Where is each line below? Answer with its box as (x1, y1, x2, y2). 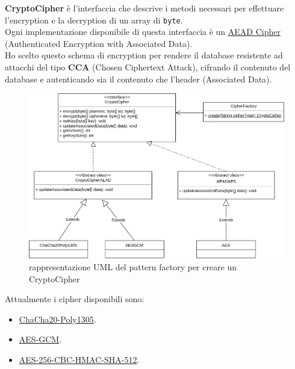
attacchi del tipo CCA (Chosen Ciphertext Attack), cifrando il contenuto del (5, 61, 291, 73)
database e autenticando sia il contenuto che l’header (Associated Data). (5, 72, 272, 85)
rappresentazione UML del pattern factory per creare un (29, 261, 237, 273)
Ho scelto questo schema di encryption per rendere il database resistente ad (5, 49, 283, 61)
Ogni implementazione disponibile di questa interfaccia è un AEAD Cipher (5, 25, 281, 38)
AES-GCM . (19, 333, 62, 346)
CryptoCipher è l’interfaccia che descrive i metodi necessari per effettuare (5, 2, 284, 14)
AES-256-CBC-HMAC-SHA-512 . (19, 353, 140, 366)
